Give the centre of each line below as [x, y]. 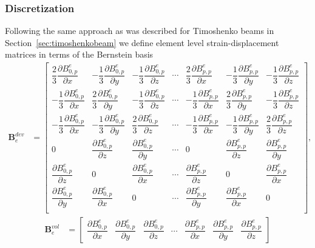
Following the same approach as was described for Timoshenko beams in [140, 31]
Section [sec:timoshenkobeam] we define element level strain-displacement [142, 42]
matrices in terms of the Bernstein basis [79, 54]
